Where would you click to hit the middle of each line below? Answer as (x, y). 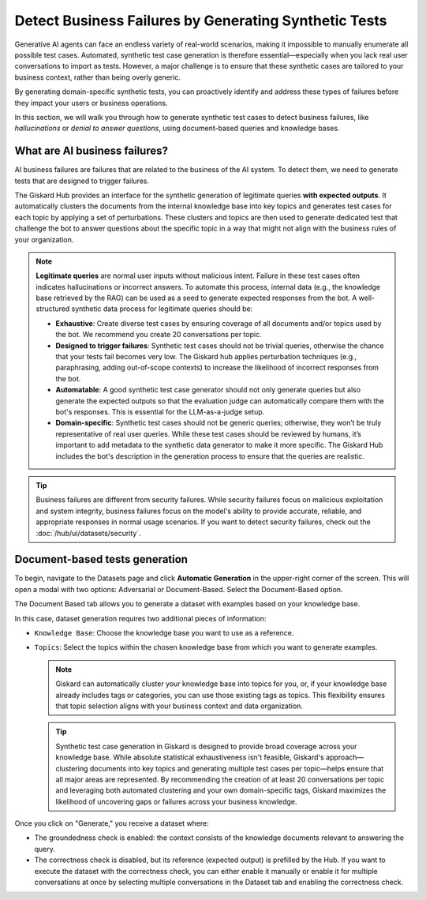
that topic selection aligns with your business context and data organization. (179, 706)
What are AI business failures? (92, 151)
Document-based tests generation (101, 559)
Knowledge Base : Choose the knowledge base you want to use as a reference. (164, 632)
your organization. (44, 239)
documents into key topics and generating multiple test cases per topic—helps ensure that (237, 768)
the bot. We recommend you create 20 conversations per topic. (159, 335)
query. (45, 849)
